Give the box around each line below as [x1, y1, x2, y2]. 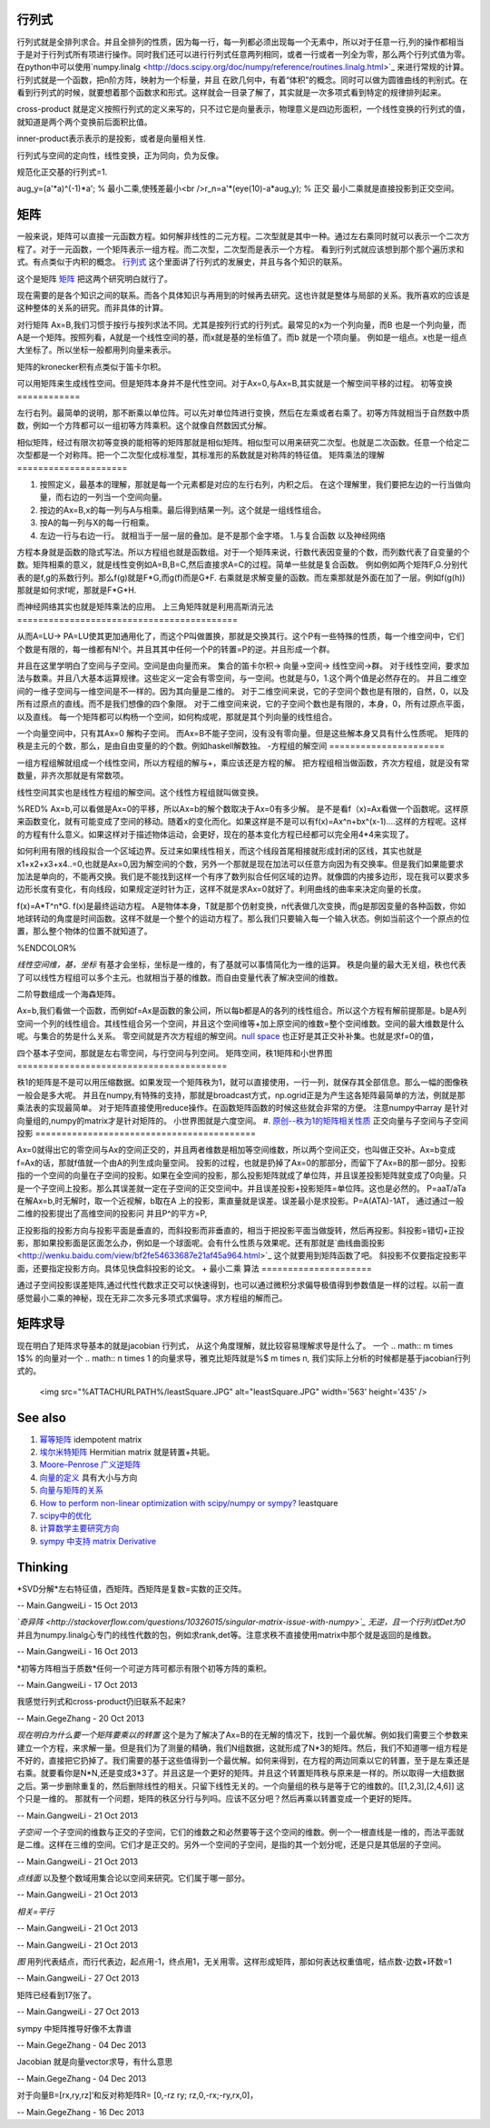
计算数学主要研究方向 [39, 1523, 120, 1534]
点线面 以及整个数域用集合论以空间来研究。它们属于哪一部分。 [16, 1873, 250, 1883]
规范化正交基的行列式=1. [16, 166, 108, 177]
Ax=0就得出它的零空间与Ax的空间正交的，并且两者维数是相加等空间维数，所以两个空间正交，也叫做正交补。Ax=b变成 [16, 1144, 456, 1155]
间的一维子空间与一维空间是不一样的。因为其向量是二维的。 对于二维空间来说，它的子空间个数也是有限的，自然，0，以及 [16, 685, 469, 696]
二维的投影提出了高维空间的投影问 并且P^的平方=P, [16, 1208, 208, 1219]
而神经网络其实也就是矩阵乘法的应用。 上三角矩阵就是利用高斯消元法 [16, 601, 274, 613]
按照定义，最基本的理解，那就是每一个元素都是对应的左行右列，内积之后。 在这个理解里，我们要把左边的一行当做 [39, 478, 463, 490]
